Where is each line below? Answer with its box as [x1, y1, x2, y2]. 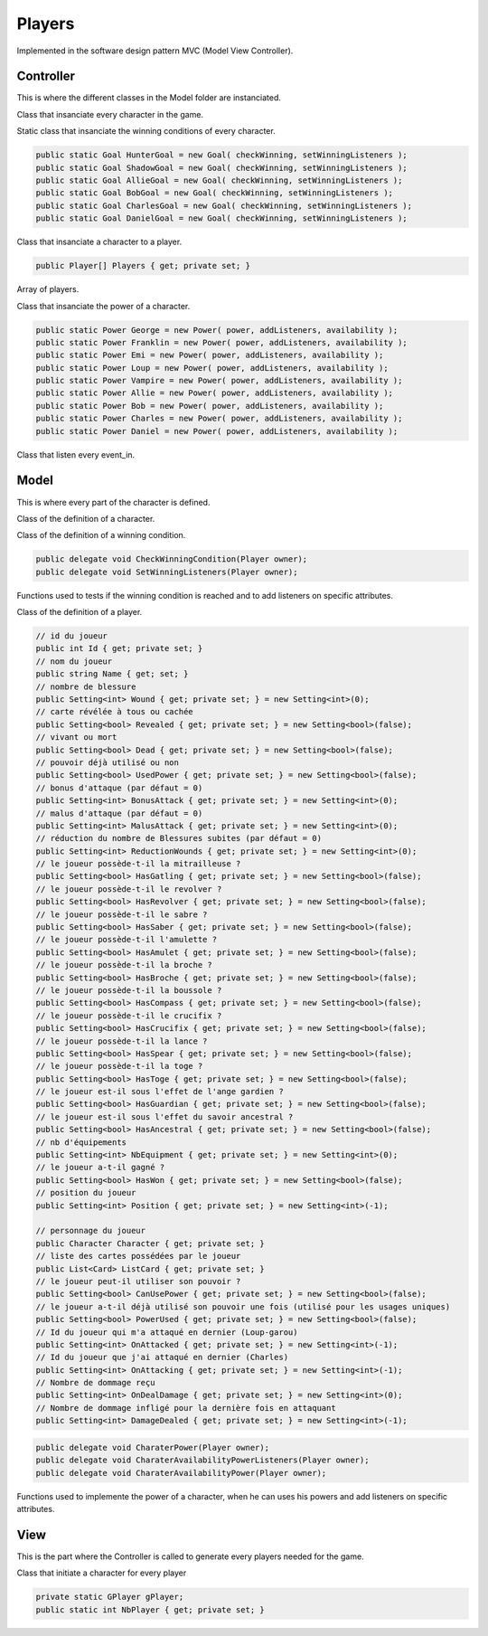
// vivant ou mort [35, 733, 117, 742]
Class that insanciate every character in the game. [16, 109, 203, 119]
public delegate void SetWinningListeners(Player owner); [35, 566, 298, 577]
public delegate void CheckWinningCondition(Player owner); [35, 554, 308, 564]
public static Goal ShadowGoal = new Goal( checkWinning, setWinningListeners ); [35, 163, 408, 173]
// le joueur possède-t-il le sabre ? [35, 909, 208, 920]
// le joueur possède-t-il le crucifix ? [35, 1010, 222, 1021]
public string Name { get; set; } [35, 669, 189, 679]
